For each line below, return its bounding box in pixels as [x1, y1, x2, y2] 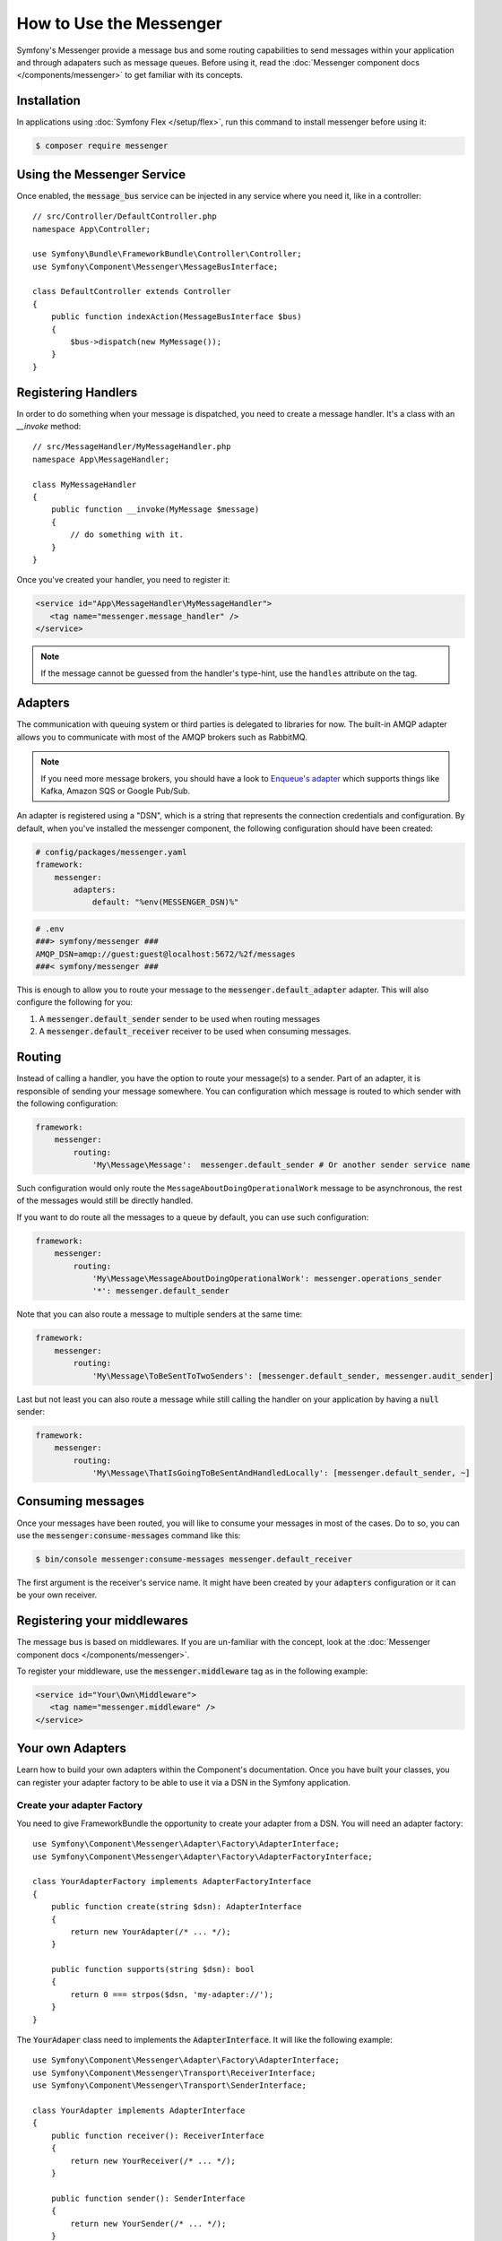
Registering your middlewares [16, 1614, 188, 1629]
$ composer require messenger [35, 141, 169, 151]
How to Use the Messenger [16, 13, 223, 33]
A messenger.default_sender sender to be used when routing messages [39, 1013, 321, 1024]
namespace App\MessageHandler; [32, 454, 170, 464]
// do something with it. [70, 530, 184, 540]
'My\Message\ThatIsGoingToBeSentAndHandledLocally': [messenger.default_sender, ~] [91, 1468, 471, 1478]
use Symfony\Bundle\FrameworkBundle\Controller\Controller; [32, 249, 302, 259]
